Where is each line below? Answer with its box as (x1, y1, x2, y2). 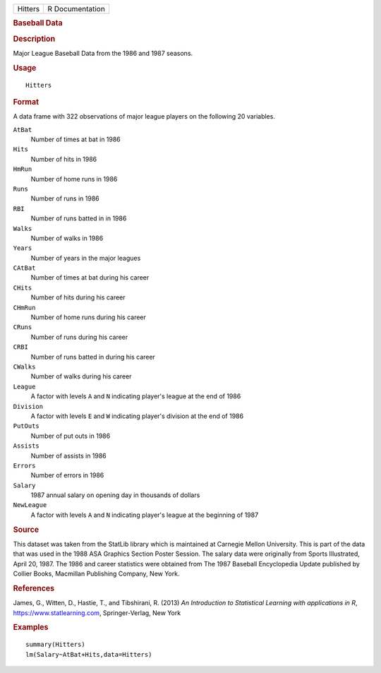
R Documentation (47, 4, 105, 13)
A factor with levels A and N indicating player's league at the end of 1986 (30, 392, 241, 400)
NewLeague (13, 501, 47, 509)
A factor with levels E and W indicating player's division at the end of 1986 (30, 412, 243, 420)
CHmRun (13, 304, 36, 311)
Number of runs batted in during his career (30, 352, 155, 361)
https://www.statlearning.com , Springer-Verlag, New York (13, 608, 181, 617)
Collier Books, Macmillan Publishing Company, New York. (13, 569, 180, 578)
